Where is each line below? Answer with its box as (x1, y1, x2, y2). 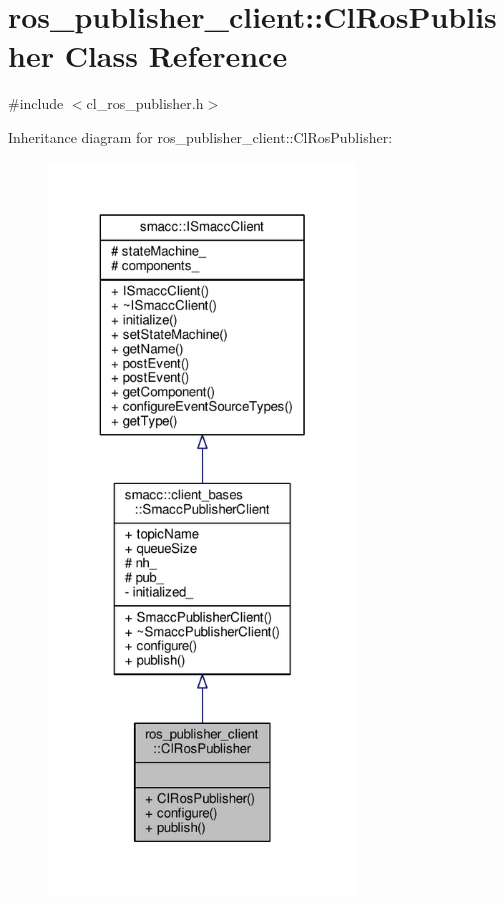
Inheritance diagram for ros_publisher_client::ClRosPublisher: (8, 126, 393, 147)
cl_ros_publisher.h (86, 93, 204, 114)
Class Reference (64, 35, 288, 76)
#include (8, 93, 64, 114)
